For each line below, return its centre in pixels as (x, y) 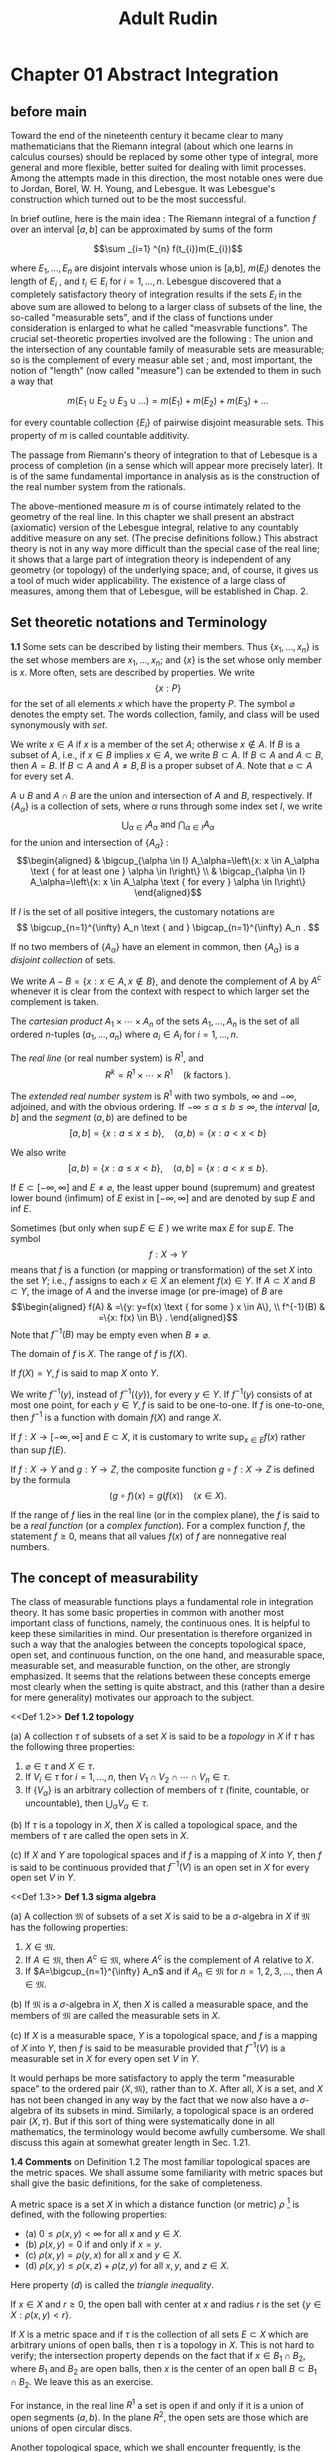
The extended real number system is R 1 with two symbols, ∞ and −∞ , (153, 1095)
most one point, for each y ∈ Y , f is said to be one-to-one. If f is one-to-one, (167, 1405)
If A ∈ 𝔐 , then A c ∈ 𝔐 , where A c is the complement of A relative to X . (169, 1959)
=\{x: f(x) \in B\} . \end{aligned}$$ (168, 1317)
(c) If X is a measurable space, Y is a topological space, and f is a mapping (164, 2035)
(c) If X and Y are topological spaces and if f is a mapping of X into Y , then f (166, 1854)
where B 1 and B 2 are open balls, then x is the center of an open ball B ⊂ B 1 (163, 2369)
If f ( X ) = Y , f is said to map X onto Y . (85, 1373)
